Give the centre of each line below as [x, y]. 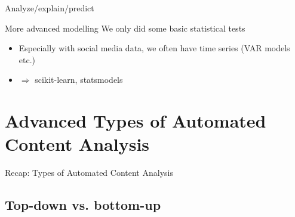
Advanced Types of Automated [136, 121]
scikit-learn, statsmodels [79, 80]
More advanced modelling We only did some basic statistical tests [125, 28]
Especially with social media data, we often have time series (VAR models [154, 48]
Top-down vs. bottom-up [83, 205]
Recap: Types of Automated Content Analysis [89, 173]
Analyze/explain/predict [50, 8]
